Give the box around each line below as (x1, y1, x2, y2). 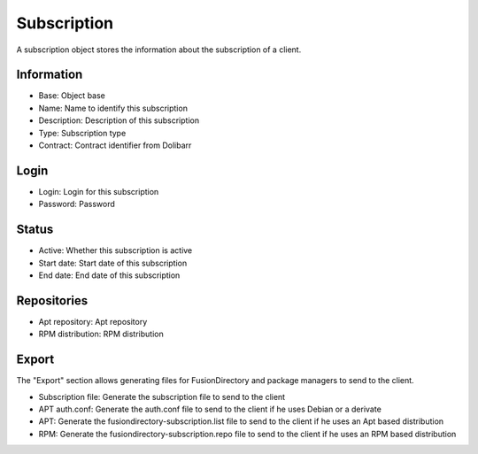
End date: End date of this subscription (38, 270, 181, 281)
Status (16, 222, 54, 237)
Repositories (16, 293, 89, 308)
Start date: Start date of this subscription (38, 258, 188, 268)
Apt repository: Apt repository (38, 316, 148, 327)
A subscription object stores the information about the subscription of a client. (16, 44, 302, 55)
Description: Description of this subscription (38, 115, 199, 126)
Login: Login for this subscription (38, 186, 159, 196)
